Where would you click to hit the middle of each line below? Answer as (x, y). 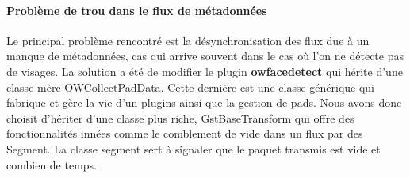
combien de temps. (52, 164)
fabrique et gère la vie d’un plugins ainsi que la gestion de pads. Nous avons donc (204, 102)
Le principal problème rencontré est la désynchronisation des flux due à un (188, 40)
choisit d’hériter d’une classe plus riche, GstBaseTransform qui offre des (180, 117)
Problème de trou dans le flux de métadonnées (137, 10)
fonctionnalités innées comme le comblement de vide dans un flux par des (185, 133)
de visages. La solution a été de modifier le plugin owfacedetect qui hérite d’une (205, 71)
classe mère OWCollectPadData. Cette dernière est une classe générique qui (191, 87)
